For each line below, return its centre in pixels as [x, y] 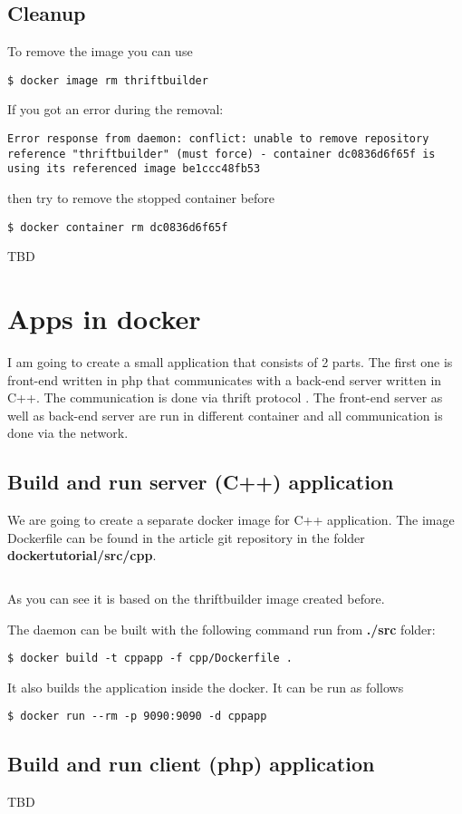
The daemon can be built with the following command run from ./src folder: [221, 629]
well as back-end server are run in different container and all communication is [225, 415]
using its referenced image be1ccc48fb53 [134, 169]
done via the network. [68, 433]
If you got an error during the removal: [115, 109]
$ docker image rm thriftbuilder [108, 80]
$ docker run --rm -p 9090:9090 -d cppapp [137, 717]
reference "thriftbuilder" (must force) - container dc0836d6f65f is [221, 154]
